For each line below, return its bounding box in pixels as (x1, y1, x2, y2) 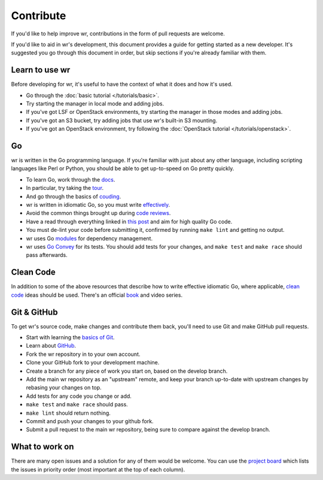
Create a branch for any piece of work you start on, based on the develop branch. (26, 367, 228, 375)
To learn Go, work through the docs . (26, 176, 115, 183)
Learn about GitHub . (26, 342, 77, 349)
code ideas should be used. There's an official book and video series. (11, 291, 182, 298)
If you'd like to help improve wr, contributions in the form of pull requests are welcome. (11, 30, 226, 37)
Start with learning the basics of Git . (26, 333, 115, 341)
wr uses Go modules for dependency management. (26, 234, 153, 242)
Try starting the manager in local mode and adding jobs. (26, 100, 164, 107)
